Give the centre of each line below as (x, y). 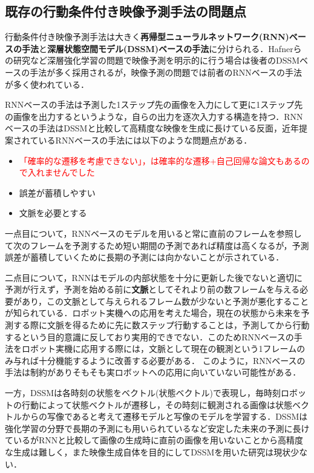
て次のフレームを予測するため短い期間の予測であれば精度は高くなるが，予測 (157, 245)
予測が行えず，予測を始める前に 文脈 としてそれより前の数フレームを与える (152, 289)
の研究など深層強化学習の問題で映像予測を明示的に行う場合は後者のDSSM (152, 60)
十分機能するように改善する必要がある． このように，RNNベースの (172, 360)
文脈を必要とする (53, 213)
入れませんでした (61, 172)
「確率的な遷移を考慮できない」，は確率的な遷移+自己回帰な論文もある (160, 160)
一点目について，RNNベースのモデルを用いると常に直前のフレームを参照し (153, 233)
